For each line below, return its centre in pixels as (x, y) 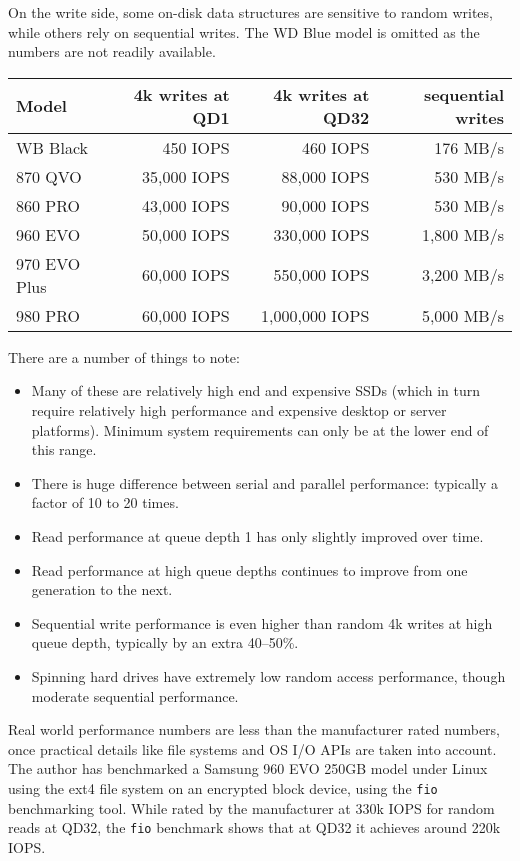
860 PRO (48, 205)
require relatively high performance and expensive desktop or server (239, 409)
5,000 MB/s (462, 315)
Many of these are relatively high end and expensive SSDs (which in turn (255, 390)
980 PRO (48, 315)
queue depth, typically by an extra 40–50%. (165, 642)
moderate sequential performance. (135, 695)
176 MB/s (469, 147)
